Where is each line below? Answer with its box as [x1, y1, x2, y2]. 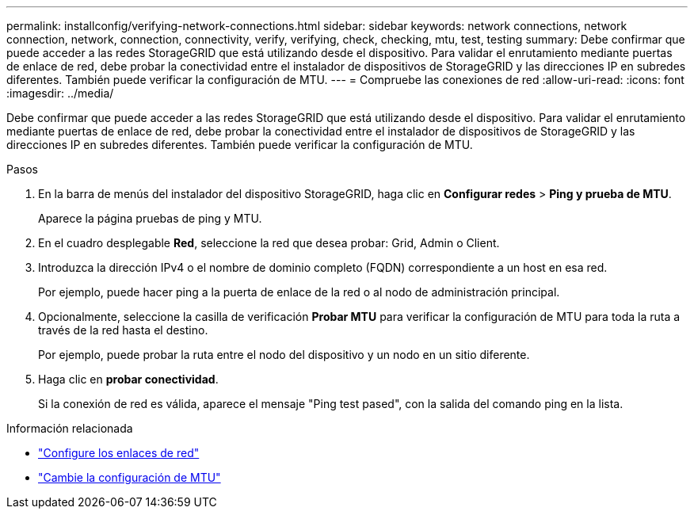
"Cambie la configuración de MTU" [38, 471, 221, 484]
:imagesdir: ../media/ [6, 86, 114, 100]
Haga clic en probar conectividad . [38, 372, 219, 386]
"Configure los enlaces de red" [38, 446, 200, 460]
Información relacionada [6, 422, 133, 435]
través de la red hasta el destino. [38, 323, 208, 337]
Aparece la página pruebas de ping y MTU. [38, 212, 262, 225]
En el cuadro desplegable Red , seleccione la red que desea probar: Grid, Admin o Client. [38, 236, 500, 250]
